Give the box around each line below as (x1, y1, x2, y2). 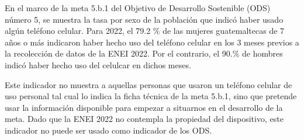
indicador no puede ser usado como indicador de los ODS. (5, 124, 212, 136)
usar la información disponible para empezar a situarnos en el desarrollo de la (5, 101, 283, 113)
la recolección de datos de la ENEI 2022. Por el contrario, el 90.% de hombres (5, 47, 283, 60)
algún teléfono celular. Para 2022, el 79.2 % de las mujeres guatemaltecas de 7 (5, 24, 285, 37)
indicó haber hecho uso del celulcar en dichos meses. (5, 58, 191, 71)
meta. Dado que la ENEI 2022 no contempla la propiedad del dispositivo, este (5, 113, 284, 125)
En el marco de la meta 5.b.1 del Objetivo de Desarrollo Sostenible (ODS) (5, 2, 271, 13)
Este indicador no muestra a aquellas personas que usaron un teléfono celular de (5, 78, 292, 90)
